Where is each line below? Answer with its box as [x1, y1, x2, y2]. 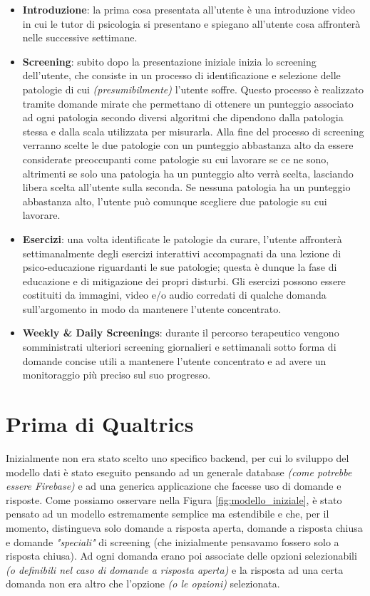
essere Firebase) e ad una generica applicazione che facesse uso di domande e [6, 478, 341, 493]
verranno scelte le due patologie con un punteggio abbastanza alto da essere [22, 138, 354, 153]
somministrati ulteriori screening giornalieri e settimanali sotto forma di [22, 339, 336, 354]
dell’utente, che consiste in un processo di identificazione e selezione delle [22, 68, 341, 83]
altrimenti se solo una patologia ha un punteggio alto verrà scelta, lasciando [22, 165, 354, 180]
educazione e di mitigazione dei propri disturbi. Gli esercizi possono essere [22, 273, 346, 288]
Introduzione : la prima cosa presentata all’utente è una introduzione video [22, 2, 356, 16]
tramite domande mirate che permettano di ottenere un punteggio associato [22, 96, 354, 111]
